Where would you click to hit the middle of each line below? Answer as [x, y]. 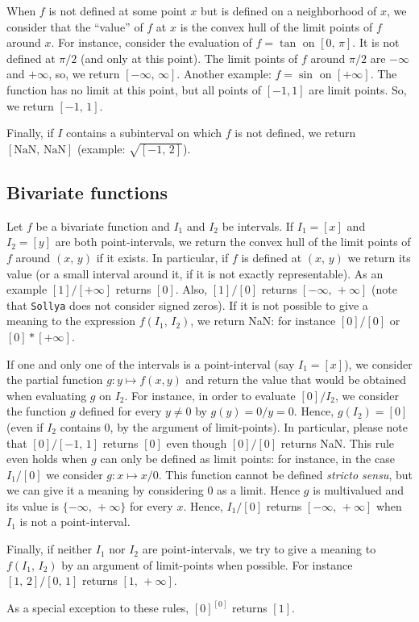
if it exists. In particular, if [162, 257]
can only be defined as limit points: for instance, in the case [247, 459]
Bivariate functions [87, 192]
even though [197, 442]
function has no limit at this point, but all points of [134, 89]
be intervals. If [258, 225]
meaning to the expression [71, 321]
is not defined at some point [118, 10]
